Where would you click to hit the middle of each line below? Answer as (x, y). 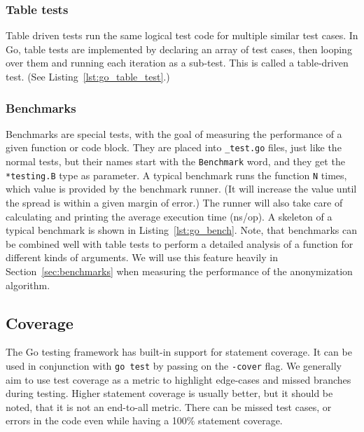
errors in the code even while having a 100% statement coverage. (144, 420)
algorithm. (28, 285)
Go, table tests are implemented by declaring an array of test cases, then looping (179, 49)
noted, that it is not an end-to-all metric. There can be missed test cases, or (169, 406)
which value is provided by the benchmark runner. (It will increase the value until (181, 189)
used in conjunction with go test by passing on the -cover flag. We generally (174, 365)
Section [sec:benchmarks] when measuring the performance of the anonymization (179, 271)
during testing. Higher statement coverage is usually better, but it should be (169, 393)
